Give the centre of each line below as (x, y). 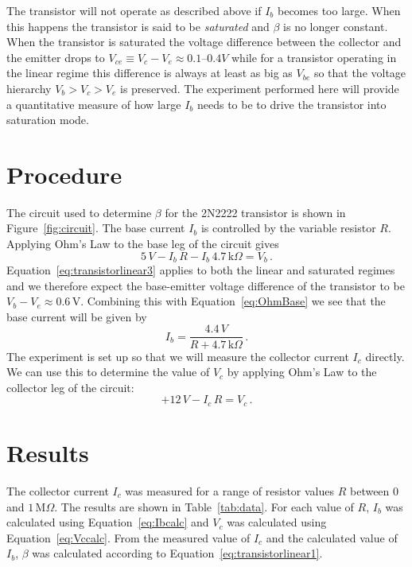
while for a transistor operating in (314, 57)
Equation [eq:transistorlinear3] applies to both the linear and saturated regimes (201, 270)
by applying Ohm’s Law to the (302, 372)
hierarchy (29, 88)
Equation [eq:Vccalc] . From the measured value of (128, 537)
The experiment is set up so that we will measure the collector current (178, 356)
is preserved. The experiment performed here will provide (260, 88)
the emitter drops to (56, 57)
